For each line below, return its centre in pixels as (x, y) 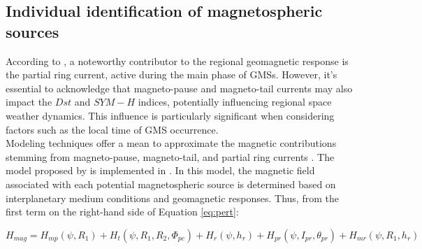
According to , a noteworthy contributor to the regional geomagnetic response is (177, 61)
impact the (29, 102)
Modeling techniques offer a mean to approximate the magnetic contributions (171, 143)
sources (32, 31)
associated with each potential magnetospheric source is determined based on (171, 184)
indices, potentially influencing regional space (235, 102)
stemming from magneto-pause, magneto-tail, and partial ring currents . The (170, 156)
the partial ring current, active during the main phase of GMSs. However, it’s (172, 74)
